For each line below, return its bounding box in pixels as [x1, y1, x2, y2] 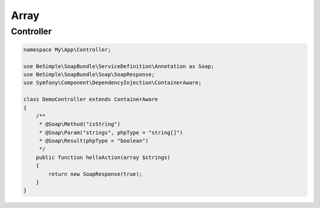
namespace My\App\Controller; [23, 46, 111, 53]
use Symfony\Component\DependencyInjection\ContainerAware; [23, 79, 202, 86]
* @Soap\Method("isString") [39, 121, 121, 127]
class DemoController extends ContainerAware [23, 96, 158, 103]
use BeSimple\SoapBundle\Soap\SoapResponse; [23, 71, 155, 78]
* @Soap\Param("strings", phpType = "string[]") [39, 129, 183, 136]
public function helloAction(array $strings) [36, 154, 171, 161]
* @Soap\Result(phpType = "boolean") [39, 137, 149, 145]
